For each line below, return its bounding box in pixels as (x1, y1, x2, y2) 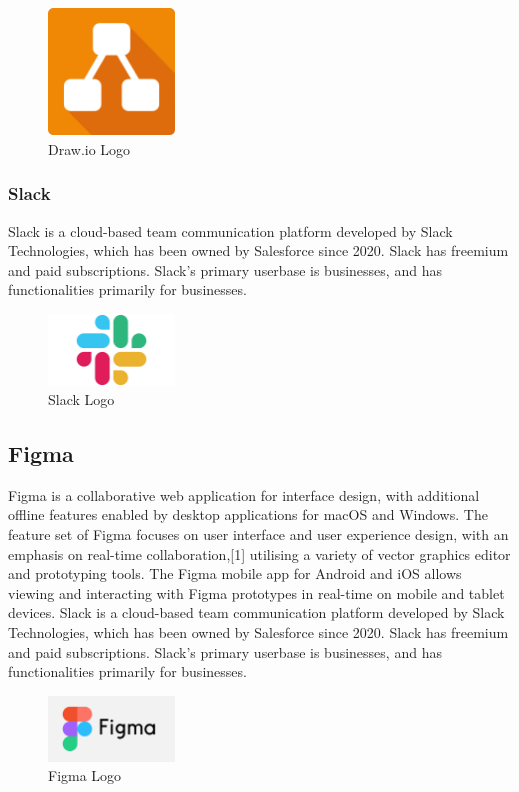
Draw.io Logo (48, 138, 131, 159)
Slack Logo (48, 389, 115, 410)
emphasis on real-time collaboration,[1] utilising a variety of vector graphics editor (8, 543, 511, 564)
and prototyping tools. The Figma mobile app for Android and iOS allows (8, 563, 462, 584)
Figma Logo (48, 765, 122, 786)
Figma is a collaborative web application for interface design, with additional (8, 484, 480, 505)
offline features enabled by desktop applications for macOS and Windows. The (8, 504, 488, 525)
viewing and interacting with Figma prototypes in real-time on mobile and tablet (8, 582, 505, 603)
